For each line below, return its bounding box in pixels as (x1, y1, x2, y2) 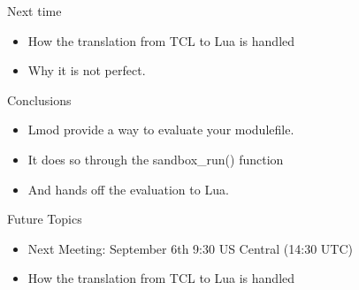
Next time (7, 2, 62, 19)
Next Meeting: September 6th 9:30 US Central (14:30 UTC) (27, 239, 353, 257)
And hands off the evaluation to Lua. (27, 179, 229, 198)
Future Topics (7, 210, 82, 228)
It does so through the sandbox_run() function (27, 149, 284, 168)
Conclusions (7, 90, 72, 109)
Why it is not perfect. (27, 61, 146, 80)
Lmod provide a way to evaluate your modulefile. (27, 120, 294, 139)
